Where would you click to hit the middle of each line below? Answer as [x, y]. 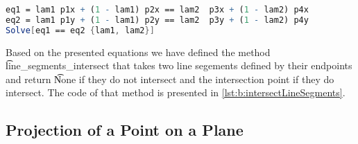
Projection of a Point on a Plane [125, 130]
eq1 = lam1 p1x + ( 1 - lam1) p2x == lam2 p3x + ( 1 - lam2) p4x [157, 10]
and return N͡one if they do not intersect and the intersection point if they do [170, 79]
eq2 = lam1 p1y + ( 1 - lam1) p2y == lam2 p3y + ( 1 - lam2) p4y [157, 20]
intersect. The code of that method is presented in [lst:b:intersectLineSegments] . [176, 92]
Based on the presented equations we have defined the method [138, 52]
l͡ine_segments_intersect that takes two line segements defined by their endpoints [179, 65]
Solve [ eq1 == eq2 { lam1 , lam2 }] [80, 30]
